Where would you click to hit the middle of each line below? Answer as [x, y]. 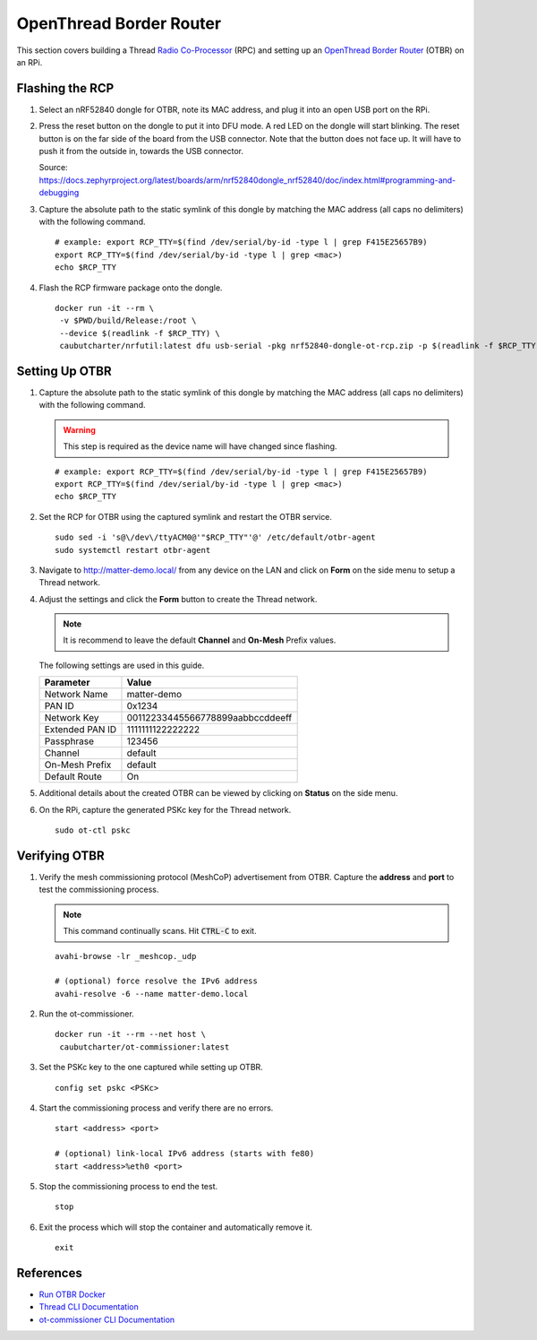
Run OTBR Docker [72, 1294]
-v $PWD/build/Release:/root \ [128, 321]
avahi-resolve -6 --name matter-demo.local [152, 994]
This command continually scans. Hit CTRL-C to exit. [160, 931]
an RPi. [30, 62]
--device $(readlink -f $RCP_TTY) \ [140, 333]
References [49, 1273]
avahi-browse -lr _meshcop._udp [126, 956]
